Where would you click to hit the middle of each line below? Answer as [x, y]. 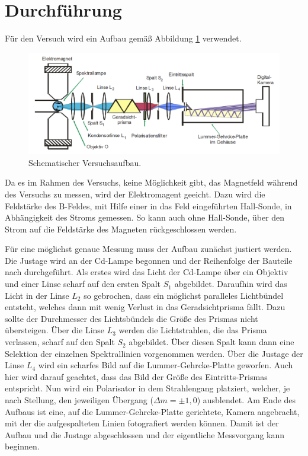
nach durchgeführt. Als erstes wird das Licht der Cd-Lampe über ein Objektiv [147, 272]
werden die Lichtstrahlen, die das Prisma [193, 330]
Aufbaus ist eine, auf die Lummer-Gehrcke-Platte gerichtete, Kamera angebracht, [152, 411]
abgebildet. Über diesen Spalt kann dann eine [211, 342]
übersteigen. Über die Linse [55, 330]
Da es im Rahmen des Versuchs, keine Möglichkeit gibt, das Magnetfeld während [151, 182]
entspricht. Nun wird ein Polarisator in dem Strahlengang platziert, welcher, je [147, 388]
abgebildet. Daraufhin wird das [231, 284]
